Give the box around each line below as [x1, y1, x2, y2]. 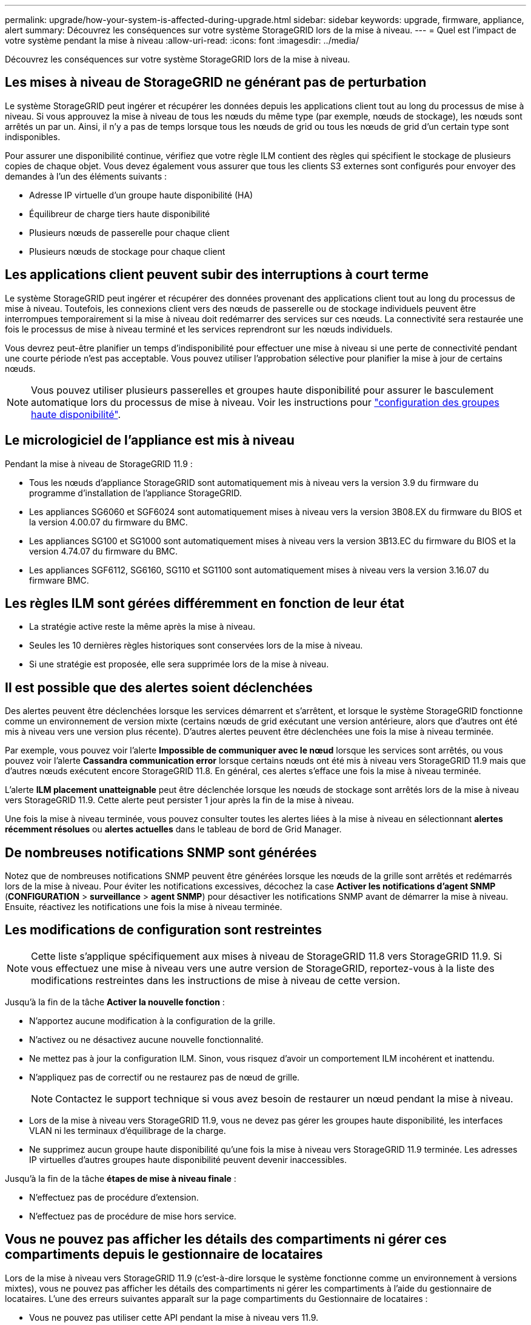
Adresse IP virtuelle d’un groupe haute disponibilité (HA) [29, 189, 253, 200]
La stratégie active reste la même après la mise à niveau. [29, 621, 255, 632]
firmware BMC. [29, 575, 89, 585]
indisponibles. [5, 131, 61, 142]
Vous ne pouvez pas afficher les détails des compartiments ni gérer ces [5, 1232, 447, 1247]
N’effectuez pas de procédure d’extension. [29, 1192, 199, 1202]
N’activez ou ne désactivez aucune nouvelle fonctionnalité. [29, 1034, 264, 1045]
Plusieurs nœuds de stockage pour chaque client [29, 246, 225, 257]
